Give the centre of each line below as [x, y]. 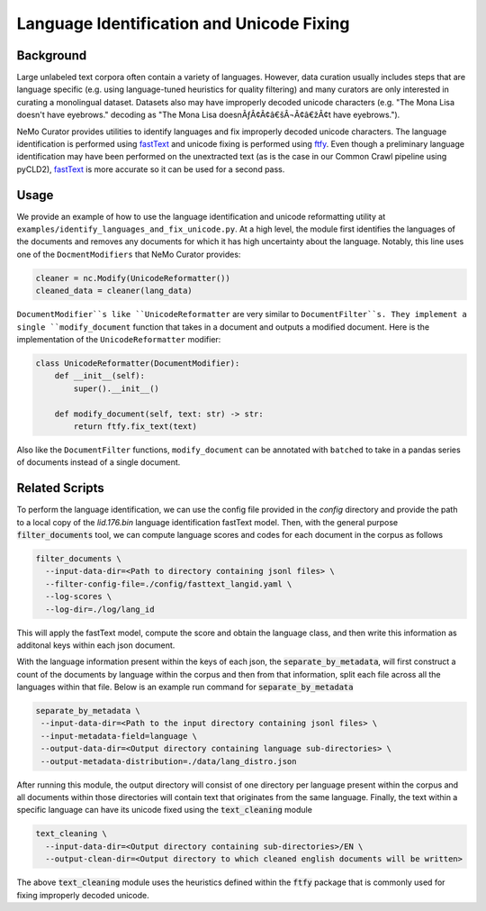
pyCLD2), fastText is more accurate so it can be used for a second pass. [151, 169]
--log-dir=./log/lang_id [100, 609]
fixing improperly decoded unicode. [83, 895]
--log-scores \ [79, 597]
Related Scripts [61, 488]
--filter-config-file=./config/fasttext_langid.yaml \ [169, 584]
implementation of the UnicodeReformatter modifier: [119, 340]
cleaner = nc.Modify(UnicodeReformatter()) [133, 278]
